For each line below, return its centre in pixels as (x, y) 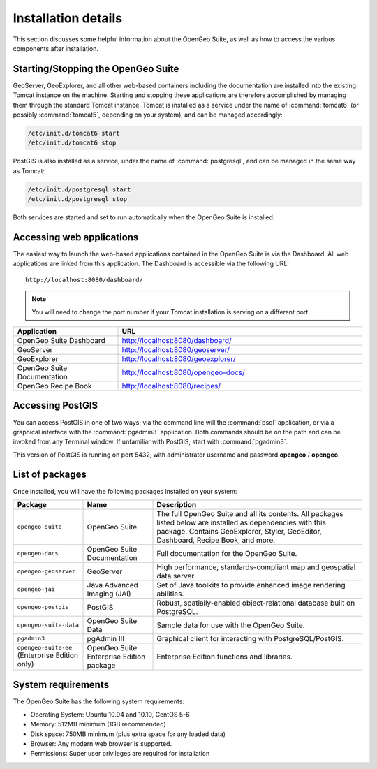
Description (177, 504)
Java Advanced (113, 585)
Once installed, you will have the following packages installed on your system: (125, 491)
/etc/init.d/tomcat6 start (74, 133)
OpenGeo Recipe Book (54, 386)
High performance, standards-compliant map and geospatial (256, 567)
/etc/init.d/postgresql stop (77, 199)
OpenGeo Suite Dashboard (61, 340)
